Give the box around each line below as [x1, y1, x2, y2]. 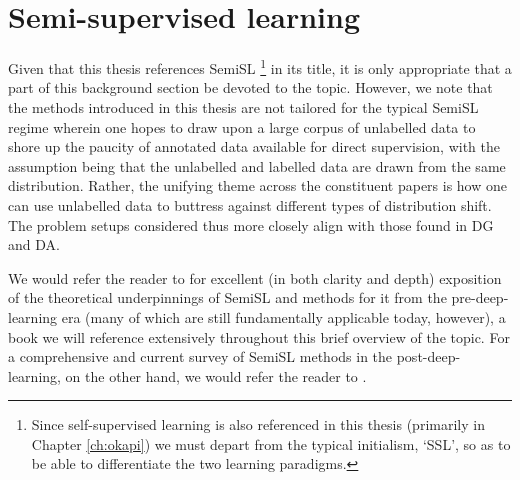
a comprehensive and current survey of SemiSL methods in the [8, 346, 393, 367]
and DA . [8, 234, 60, 255]
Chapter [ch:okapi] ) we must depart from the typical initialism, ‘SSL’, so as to [31, 433, 511, 454]
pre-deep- [451, 287, 509, 308]
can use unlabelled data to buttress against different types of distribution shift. [8, 194, 492, 215]
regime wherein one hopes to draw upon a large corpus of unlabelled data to [8, 116, 476, 137]
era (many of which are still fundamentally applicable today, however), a [61, 306, 506, 327]
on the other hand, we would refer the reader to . [65, 365, 367, 386]
